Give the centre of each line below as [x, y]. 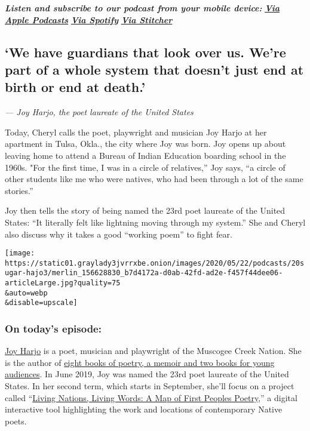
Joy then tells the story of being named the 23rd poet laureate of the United [145, 210]
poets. [16, 421]
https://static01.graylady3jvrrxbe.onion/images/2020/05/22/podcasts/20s [155, 263]
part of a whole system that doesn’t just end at [154, 69]
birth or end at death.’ [75, 87]
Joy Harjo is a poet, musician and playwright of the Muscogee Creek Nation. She [153, 351]
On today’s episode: [53, 328]
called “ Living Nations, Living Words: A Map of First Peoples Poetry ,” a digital [151, 397]
